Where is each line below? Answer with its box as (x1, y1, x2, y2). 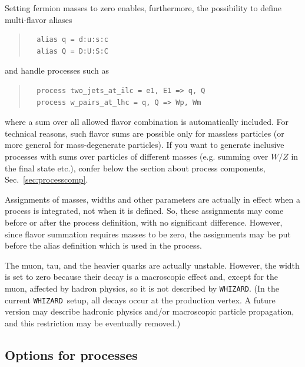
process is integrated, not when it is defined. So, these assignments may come (5, 204, 284, 217)
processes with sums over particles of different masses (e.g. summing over (5, 150, 268, 162)
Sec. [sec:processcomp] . (5, 173, 88, 186)
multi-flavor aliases (5, 13, 72, 25)
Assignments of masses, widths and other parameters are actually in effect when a (5, 193, 300, 205)
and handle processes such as (5, 64, 109, 77)
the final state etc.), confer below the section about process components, (5, 161, 266, 174)
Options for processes (5, 345, 138, 363)
